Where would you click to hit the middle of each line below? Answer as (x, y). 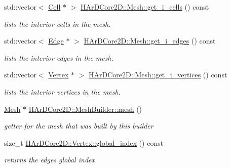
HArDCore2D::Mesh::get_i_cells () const (145, 7)
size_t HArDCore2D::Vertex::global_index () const (84, 142)
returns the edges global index (49, 160)
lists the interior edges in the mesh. (59, 57)
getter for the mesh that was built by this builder (79, 126)
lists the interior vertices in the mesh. (62, 91)
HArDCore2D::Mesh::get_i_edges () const (150, 41)
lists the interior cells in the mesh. (57, 24)
